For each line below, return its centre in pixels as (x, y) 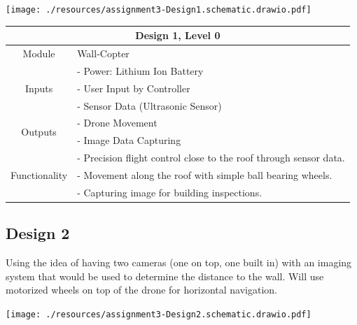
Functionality (39, 174)
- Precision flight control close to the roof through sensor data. (211, 158)
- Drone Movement (117, 123)
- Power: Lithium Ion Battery (140, 70)
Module (39, 53)
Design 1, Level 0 (178, 35)
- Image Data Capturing (129, 140)
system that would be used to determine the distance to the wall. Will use (165, 276)
